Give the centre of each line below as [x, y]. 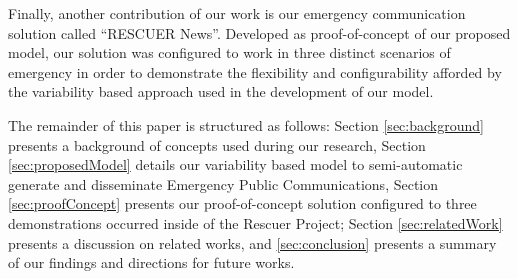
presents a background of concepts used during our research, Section [217, 144]
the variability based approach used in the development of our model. [221, 91]
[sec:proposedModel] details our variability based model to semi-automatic [235, 164]
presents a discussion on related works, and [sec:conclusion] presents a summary [252, 242]
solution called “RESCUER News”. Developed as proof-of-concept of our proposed [259, 32]
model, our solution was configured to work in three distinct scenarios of [229, 52]
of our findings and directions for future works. [151, 262]
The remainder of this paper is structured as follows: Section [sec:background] [246, 124]
